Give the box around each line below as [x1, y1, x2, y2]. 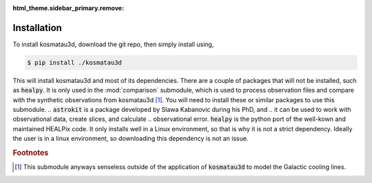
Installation [12, 21, 62, 34]
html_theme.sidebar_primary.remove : [12, 4, 124, 12]
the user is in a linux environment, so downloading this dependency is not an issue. [12, 135, 249, 143]
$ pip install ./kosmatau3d [27, 59, 122, 66]
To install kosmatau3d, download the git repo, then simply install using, [12, 40, 214, 48]
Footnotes [12, 148, 49, 157]
